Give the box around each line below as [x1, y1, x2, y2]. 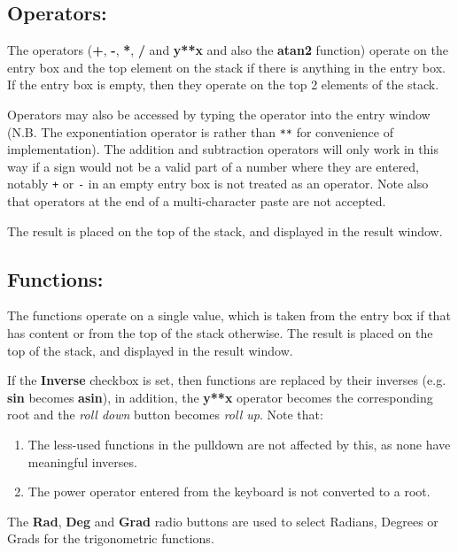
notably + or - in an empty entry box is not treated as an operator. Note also [7, 174, 429, 193]
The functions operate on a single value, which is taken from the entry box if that [7, 306, 451, 325]
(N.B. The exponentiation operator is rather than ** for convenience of [7, 122, 393, 141]
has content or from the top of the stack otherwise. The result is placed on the [7, 324, 433, 342]
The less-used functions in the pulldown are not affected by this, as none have [27, 435, 451, 454]
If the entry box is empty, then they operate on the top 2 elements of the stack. [7, 75, 439, 94]
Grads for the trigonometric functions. [7, 529, 214, 548]
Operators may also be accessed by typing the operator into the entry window [7, 104, 431, 123]
